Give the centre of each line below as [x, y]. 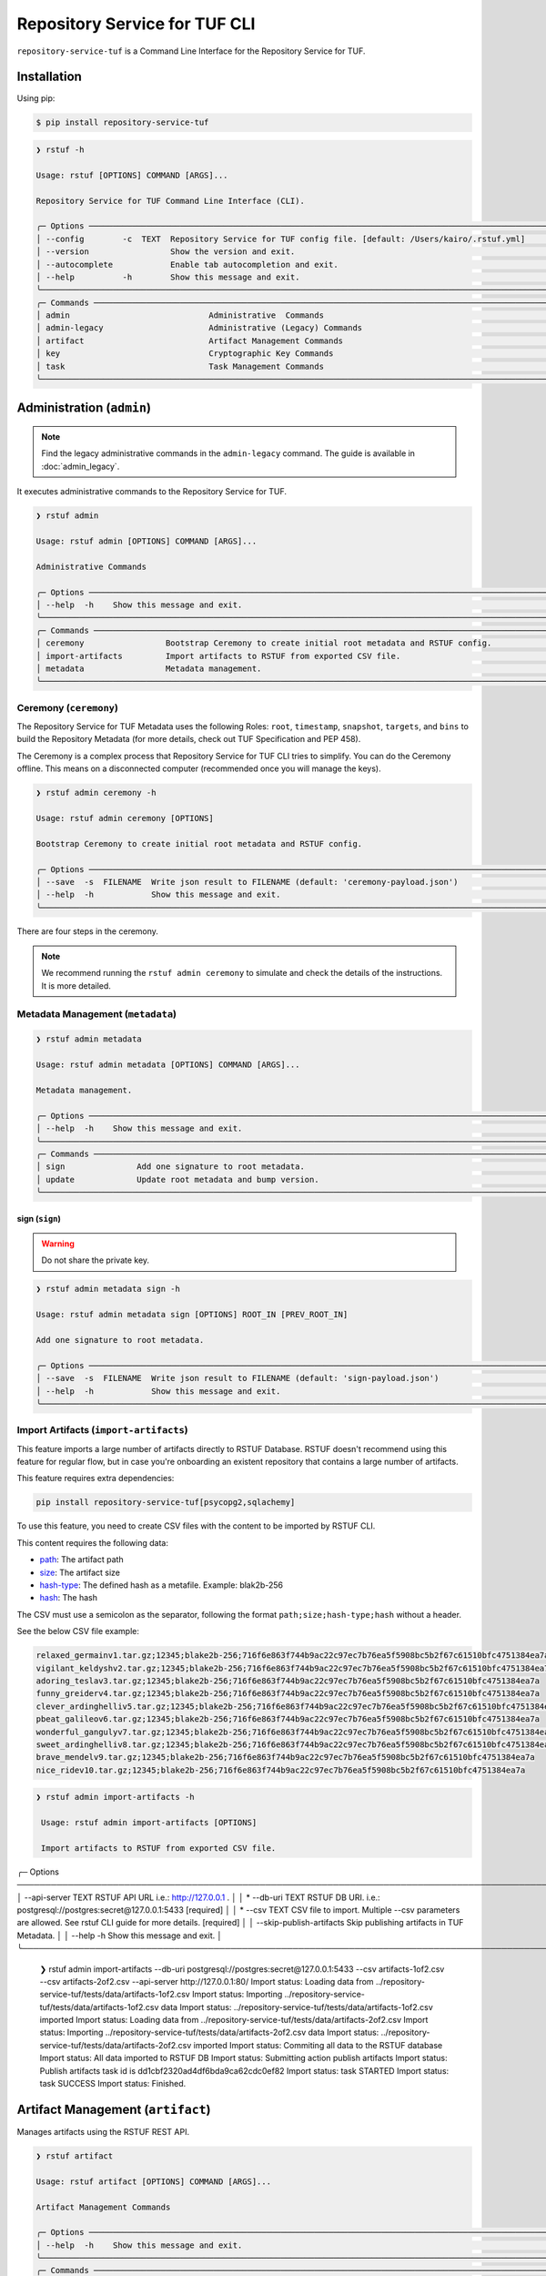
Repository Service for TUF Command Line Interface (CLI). [170, 201]
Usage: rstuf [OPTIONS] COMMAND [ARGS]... [132, 175]
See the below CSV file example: [78, 1631]
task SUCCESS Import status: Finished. [113, 2084]
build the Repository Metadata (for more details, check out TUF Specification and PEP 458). [189, 739]
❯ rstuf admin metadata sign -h [108, 1289]
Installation [49, 77]
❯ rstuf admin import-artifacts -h [115, 1797]
